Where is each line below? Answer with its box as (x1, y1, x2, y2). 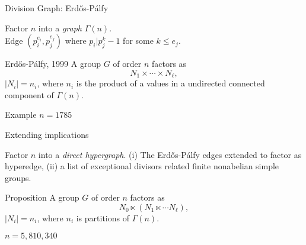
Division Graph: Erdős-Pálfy (5, 2, 109, 14)
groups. (5, 171, 31, 183)
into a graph (38, 21, 82, 34)
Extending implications (5, 128, 89, 141)
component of (5, 88, 54, 101)
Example (5, 108, 37, 121)
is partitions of (76, 211, 129, 224)
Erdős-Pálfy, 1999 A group (5, 57, 101, 70)
